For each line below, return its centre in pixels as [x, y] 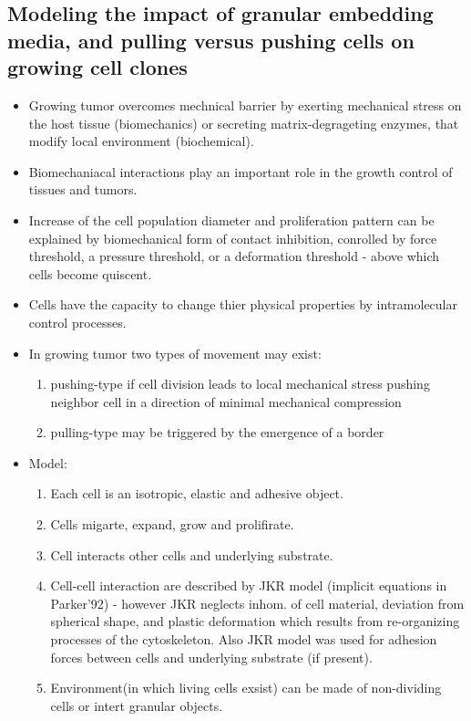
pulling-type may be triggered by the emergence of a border [217, 432]
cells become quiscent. [90, 273]
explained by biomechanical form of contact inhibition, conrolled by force [233, 238]
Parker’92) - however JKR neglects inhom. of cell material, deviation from [257, 603]
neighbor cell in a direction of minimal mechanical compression [226, 401]
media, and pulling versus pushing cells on [211, 40]
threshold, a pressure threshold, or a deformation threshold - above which [234, 256]
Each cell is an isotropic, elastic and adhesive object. [197, 493]
